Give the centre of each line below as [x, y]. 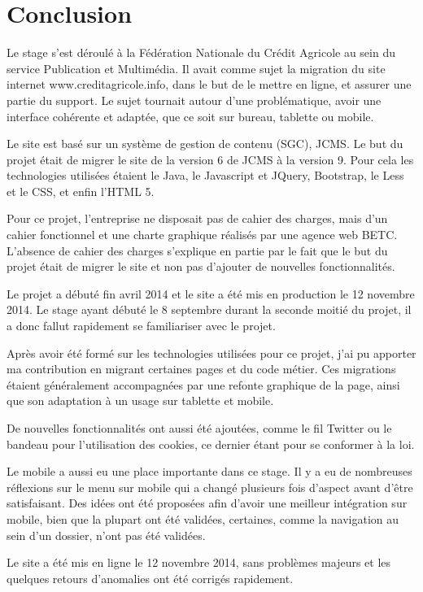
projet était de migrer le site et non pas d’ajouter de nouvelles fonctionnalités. [201, 266]
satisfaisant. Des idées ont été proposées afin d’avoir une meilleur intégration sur [207, 503]
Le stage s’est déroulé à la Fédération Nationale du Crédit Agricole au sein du [201, 52]
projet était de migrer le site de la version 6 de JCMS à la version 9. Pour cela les [210, 159]
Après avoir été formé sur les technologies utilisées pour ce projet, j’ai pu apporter [211, 353]
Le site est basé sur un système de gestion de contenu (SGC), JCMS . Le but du [205, 144]
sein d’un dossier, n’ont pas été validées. [106, 535]
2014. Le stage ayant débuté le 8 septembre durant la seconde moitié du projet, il [209, 309]
